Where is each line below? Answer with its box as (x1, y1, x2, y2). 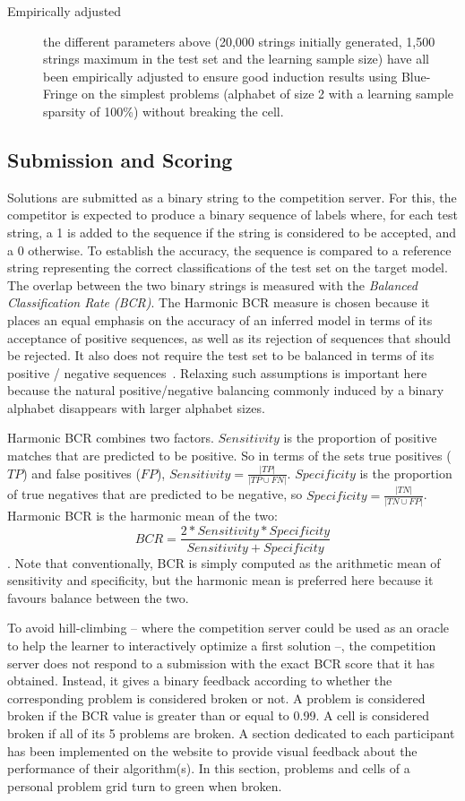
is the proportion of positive (283, 428, 437, 447)
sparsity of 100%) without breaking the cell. (43, 101, 284, 120)
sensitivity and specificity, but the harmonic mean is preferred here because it (7, 571, 434, 590)
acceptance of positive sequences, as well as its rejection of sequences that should (7, 328, 451, 347)
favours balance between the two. (7, 588, 189, 607)
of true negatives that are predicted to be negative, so (7, 485, 303, 504)
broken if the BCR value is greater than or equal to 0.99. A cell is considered (7, 706, 429, 725)
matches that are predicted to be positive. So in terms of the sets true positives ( (7, 446, 452, 465)
